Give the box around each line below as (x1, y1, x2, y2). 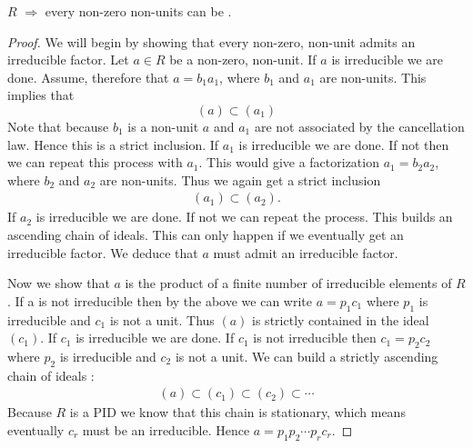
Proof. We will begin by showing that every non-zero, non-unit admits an (7, 32, 416, 51)
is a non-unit (127, 116, 199, 135)
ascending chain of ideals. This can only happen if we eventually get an (7, 224, 404, 244)
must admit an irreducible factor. (213, 243, 398, 262)
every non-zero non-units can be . (45, 2, 232, 20)
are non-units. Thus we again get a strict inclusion (99, 170, 381, 189)
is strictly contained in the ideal (252, 310, 429, 329)
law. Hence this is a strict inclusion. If (7, 134, 219, 154)
